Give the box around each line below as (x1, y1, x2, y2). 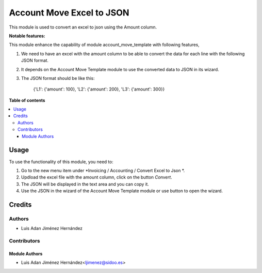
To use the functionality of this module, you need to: (9, 159, 114, 165)
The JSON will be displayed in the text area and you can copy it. (21, 181, 149, 187)
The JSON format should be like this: (21, 75, 95, 81)
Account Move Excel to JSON (9, 7, 130, 18)
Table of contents (9, 97, 46, 103)
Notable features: (9, 33, 46, 39)
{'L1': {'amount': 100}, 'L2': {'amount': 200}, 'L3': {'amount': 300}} (33, 86, 165, 92)
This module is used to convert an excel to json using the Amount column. (9, 24, 157, 30)
